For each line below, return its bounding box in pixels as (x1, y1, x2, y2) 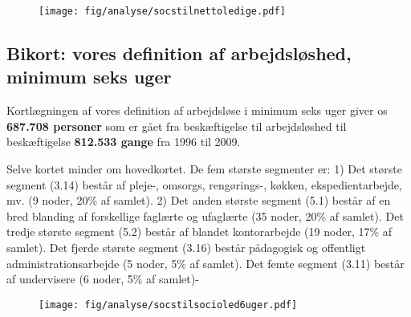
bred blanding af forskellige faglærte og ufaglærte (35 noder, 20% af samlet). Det (6, 207, 404, 224)
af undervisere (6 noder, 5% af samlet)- (6, 270, 199, 287)
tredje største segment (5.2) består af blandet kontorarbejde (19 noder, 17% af (6, 223, 393, 240)
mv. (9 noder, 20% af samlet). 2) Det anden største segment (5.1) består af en (6, 192, 391, 209)
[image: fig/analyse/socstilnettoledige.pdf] (39, 6, 286, 17)
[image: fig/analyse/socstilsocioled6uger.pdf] (39, 299, 298, 311)
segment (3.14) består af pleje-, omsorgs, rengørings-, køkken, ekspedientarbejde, (6, 176, 402, 193)
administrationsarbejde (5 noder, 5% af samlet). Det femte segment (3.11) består (6, 254, 405, 271)
